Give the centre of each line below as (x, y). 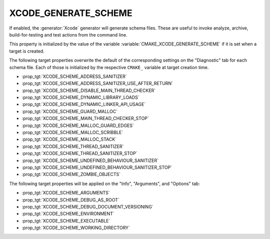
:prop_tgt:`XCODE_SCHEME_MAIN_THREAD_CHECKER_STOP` (85, 118)
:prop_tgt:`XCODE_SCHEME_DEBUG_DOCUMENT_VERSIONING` (87, 206)
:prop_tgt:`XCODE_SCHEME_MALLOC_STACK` (69, 139)
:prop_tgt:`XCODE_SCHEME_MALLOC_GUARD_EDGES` (78, 125)
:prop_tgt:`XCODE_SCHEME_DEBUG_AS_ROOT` (70, 199)
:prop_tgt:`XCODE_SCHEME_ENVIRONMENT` (68, 214)
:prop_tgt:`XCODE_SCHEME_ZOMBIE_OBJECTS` (71, 174)
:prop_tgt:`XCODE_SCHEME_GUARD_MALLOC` (69, 111)
